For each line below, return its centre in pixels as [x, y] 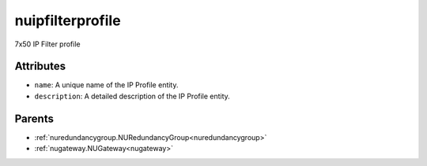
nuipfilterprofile [68, 20]
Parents [34, 118]
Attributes [40, 66]
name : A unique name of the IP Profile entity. [106, 85]
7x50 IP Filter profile [47, 44]
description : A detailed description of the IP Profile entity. [132, 96]
